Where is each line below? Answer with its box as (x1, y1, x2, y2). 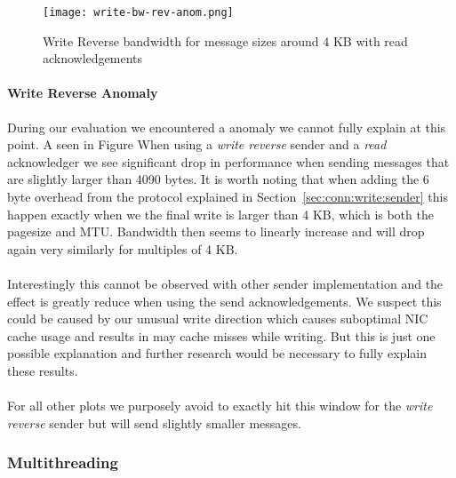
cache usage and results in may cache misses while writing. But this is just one (7, 326, 436, 345)
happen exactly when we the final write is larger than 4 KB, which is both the (7, 204, 434, 223)
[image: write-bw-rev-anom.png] (43, 6, 234, 19)
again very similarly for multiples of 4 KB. (7, 239, 238, 258)
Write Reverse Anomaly (7, 84, 158, 102)
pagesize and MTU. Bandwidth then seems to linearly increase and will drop (7, 222, 425, 241)
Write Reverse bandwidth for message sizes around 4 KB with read (43, 31, 408, 50)
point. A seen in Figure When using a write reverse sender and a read (7, 135, 387, 154)
